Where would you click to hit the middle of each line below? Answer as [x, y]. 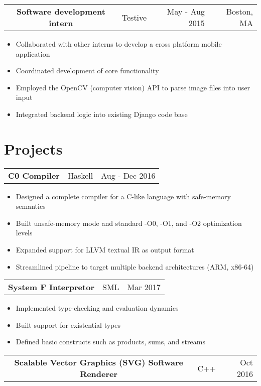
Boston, [239, 11]
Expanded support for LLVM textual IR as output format [105, 250]
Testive [134, 17]
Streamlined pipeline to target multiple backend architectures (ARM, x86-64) [135, 266]
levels [24, 233]
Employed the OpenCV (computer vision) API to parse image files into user [133, 87]
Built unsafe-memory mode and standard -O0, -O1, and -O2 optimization [129, 223]
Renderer [99, 374]
